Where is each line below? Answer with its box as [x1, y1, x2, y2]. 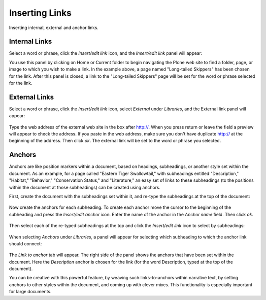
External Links [9, 93, 54, 101]
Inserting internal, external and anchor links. [9, 25, 99, 31]
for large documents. [9, 289, 52, 295]
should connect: [9, 240, 42, 246]
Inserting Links [9, 7, 71, 18]
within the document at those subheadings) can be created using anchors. [9, 184, 161, 190]
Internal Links [9, 37, 52, 46]
